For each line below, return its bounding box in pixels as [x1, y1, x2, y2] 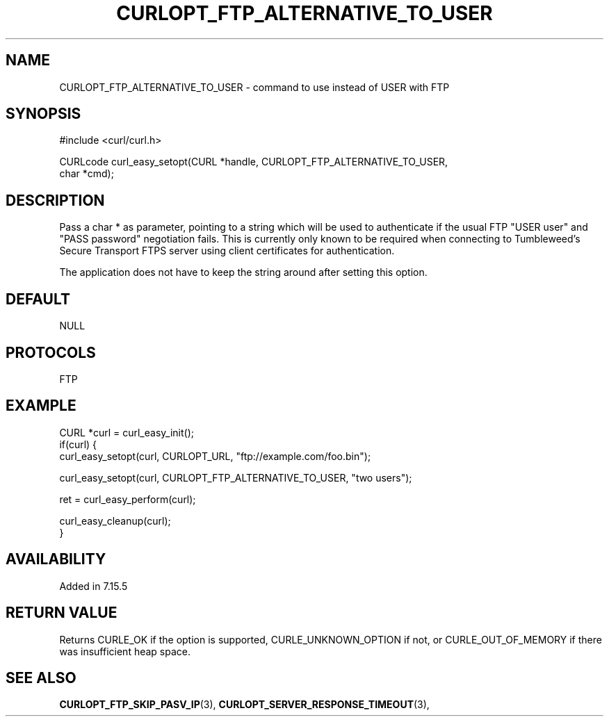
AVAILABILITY [6, 550, 106, 568]
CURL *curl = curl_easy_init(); [59, 426, 194, 438]
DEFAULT [6, 290, 70, 308]
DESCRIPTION [6, 191, 105, 209]
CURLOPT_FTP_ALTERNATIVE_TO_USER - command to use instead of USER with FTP [59, 81, 450, 93]
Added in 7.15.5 [59, 580, 128, 592]
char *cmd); [59, 167, 114, 180]
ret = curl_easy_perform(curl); [59, 493, 196, 505]
